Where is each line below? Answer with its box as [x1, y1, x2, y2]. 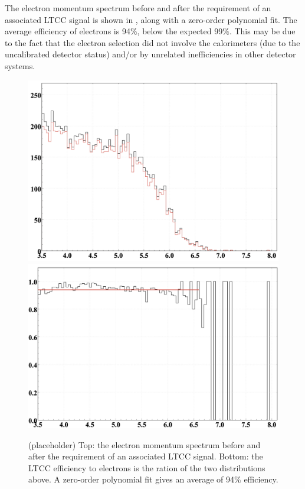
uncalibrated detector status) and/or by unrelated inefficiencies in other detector [5, 48, 296, 60]
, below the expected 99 [137, 25, 223, 37]
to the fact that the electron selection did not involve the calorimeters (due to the [5, 36, 300, 48]
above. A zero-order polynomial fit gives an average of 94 [28, 473, 235, 485]
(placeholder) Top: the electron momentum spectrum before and [28, 438, 261, 451]
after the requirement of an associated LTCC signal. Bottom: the [28, 450, 263, 462]
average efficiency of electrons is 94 [5, 25, 130, 37]
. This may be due [229, 25, 296, 37]
